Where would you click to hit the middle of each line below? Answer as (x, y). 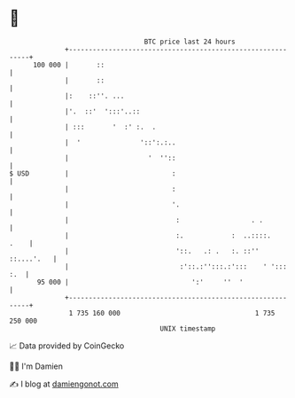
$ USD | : (93, 173)
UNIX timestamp (188, 328)
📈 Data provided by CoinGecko (67, 346)
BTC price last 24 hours (190, 42)
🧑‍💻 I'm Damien (36, 366)
